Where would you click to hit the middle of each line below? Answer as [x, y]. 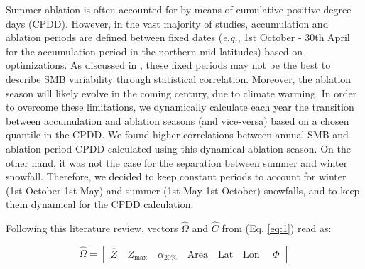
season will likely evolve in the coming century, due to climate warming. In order [181, 93]
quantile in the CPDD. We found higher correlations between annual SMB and [177, 134]
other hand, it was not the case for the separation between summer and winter [177, 162]
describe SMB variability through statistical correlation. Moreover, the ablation [179, 78]
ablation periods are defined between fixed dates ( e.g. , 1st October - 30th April [178, 37]
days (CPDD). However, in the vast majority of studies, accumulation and [167, 23]
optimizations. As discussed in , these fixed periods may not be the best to [168, 65]
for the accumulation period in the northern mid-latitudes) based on [154, 51]
